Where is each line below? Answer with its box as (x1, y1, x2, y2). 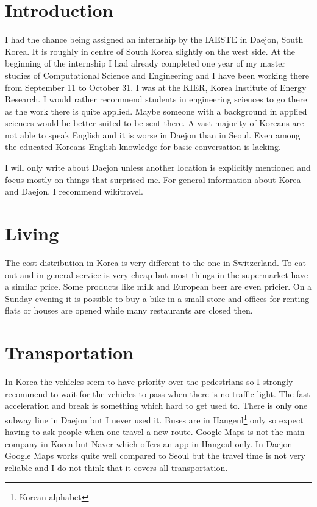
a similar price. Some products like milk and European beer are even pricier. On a (5, 280, 312, 293)
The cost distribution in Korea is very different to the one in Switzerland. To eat (5, 256, 306, 268)
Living (5, 221, 59, 246)
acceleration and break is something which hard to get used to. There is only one (5, 399, 308, 412)
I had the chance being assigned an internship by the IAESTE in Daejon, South (5, 33, 304, 46)
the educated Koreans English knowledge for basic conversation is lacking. (5, 140, 281, 153)
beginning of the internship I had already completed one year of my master (5, 57, 285, 70)
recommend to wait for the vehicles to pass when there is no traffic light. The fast (5, 387, 310, 400)
